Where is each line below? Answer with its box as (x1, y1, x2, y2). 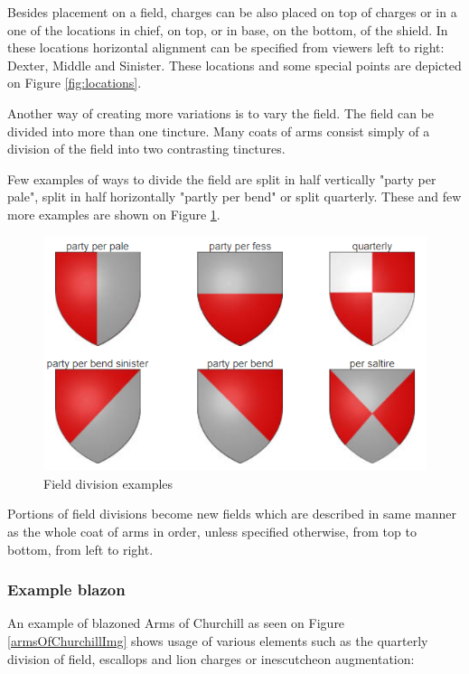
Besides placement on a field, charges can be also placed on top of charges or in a (7, 3, 457, 21)
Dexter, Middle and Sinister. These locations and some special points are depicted (7, 55, 462, 74)
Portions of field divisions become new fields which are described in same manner (7, 504, 457, 523)
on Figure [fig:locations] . (7, 73, 142, 92)
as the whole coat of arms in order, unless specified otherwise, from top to (7, 522, 417, 540)
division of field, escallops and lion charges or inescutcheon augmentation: (7, 649, 415, 668)
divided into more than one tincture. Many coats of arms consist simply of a (7, 121, 430, 140)
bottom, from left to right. (7, 539, 154, 558)
